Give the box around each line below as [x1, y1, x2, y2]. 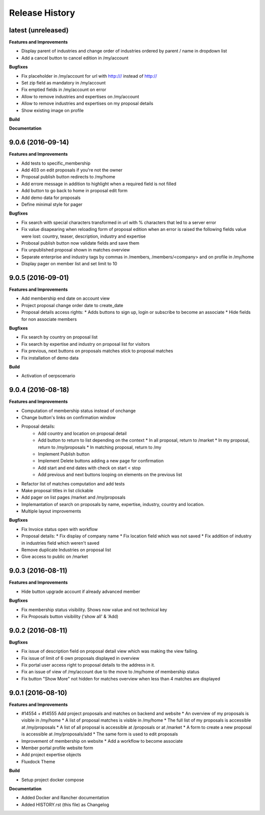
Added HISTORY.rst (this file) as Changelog [21, 801, 109, 808]
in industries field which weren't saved [21, 540, 100, 546]
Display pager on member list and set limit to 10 [21, 261, 117, 267]
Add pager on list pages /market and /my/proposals [21, 494, 126, 501]
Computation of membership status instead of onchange [21, 408, 136, 414]
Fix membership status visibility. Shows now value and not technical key [21, 607, 167, 613]
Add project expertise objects [21, 752, 81, 758]
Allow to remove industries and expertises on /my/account [21, 93, 139, 99]
